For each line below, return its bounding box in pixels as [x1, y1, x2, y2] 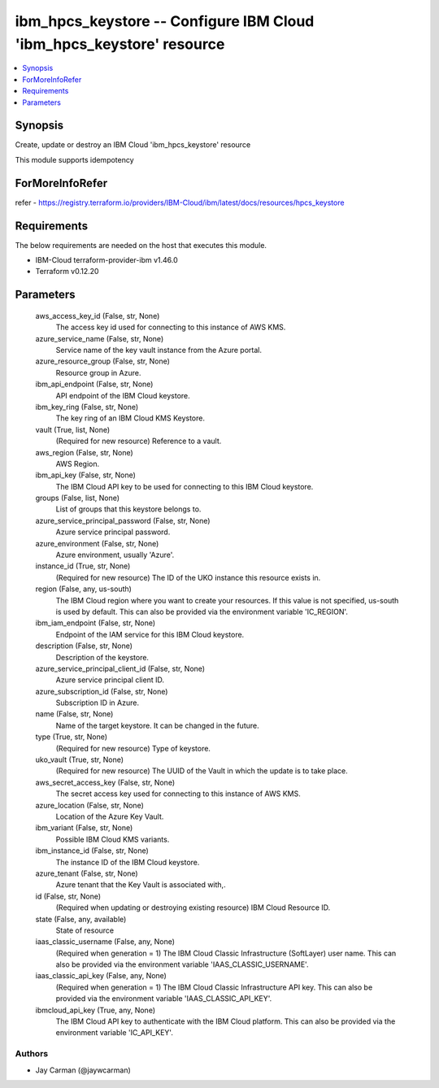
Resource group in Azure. [55, 368, 141, 377]
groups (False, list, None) [35, 493, 120, 503]
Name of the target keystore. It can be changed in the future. [55, 720, 259, 730]
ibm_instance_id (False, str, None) [35, 846, 150, 855]
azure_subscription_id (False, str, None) [35, 686, 168, 696]
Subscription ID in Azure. [55, 698, 140, 707]
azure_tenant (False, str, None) [35, 868, 138, 878]
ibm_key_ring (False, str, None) [35, 402, 139, 411]
